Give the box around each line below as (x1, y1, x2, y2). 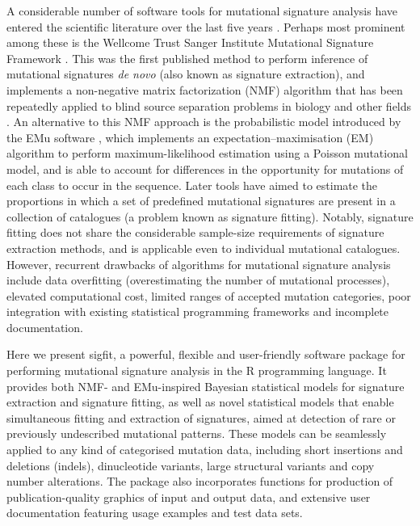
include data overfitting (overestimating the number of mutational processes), (6, 271, 390, 288)
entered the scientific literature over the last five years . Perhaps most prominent (6, 18, 405, 35)
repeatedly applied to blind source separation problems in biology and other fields (6, 97, 412, 114)
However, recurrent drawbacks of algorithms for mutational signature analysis (6, 255, 391, 272)
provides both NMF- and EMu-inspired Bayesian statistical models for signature (6, 377, 405, 394)
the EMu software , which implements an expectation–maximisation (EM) (6, 128, 374, 145)
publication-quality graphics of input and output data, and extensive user (6, 488, 371, 505)
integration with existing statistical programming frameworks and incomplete (6, 303, 389, 320)
